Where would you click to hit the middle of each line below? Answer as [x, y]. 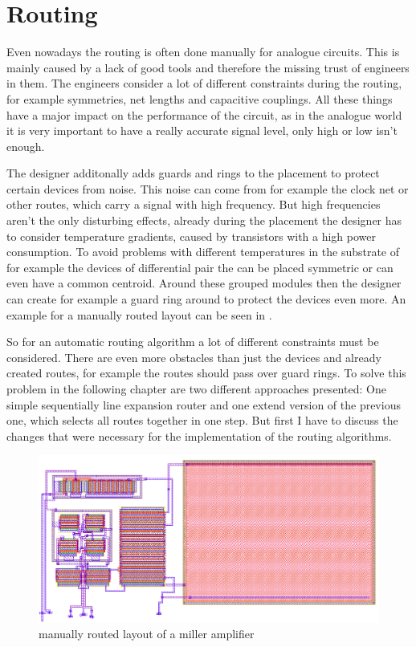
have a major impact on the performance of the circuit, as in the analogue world [204, 114]
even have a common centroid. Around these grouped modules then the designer [204, 283]
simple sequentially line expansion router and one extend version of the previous [204, 404]
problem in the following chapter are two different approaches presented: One [196, 389]
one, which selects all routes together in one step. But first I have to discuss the [202, 420]
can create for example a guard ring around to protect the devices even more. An [206, 299]
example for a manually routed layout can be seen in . [139, 314]
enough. [26, 146]
